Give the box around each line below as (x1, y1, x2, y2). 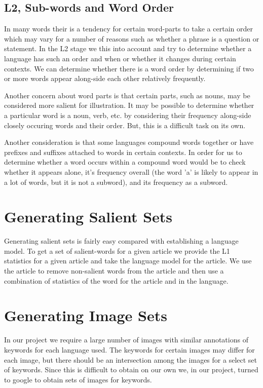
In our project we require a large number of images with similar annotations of (4, 334, 248, 345)
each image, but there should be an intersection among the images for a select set (4, 354, 257, 365)
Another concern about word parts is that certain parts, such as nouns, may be (4, 90, 250, 100)
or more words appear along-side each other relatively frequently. (4, 73, 206, 84)
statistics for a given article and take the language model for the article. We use (4, 255, 252, 266)
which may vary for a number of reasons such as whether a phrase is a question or (4, 33, 259, 44)
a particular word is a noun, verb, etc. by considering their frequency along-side (4, 109, 251, 120)
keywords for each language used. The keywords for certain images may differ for (4, 344, 255, 355)
